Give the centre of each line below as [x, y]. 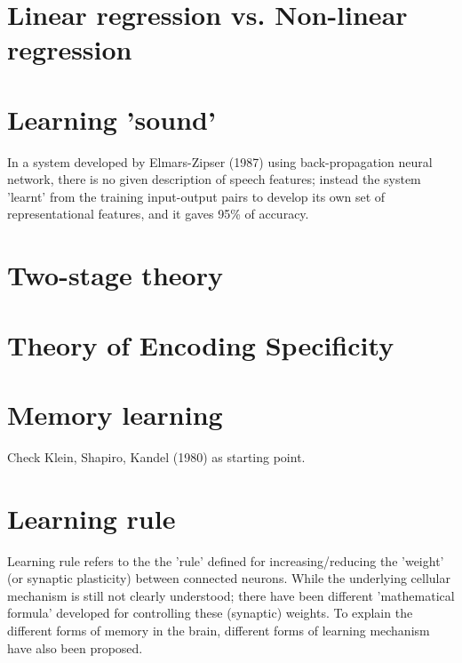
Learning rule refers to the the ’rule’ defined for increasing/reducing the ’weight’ [226, 560]
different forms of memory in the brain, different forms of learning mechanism [219, 631]
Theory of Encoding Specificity [201, 344]
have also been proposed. [75, 647]
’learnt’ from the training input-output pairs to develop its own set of [196, 196]
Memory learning [115, 414]
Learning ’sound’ [112, 119]
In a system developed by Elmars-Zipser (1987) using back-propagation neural [220, 161]
